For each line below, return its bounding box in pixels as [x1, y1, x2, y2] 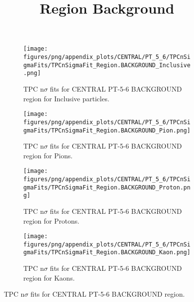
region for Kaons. [23, 272, 75, 283]
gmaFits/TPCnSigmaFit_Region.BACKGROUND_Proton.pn [23, 184, 191, 191]
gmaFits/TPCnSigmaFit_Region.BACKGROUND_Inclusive [23, 61, 191, 69]
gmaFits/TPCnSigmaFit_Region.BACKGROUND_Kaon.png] [23, 249, 191, 256]
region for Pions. [23, 150, 73, 160]
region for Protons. [23, 215, 80, 226]
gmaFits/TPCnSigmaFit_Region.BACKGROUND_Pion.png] [23, 127, 191, 134]
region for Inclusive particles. [23, 93, 109, 103]
